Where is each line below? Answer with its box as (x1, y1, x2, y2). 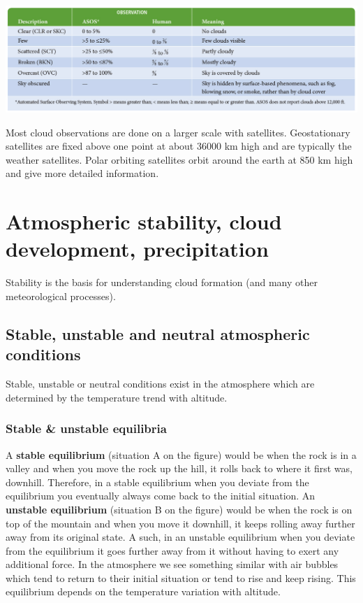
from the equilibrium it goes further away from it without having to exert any (6, 543, 339, 558)
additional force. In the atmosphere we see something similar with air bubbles (6, 557, 339, 572)
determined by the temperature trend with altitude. (6, 390, 228, 404)
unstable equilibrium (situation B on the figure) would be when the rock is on (6, 502, 353, 516)
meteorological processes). (6, 288, 116, 303)
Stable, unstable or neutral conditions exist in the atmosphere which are (6, 376, 315, 391)
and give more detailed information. (6, 166, 159, 180)
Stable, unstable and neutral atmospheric (6, 322, 310, 344)
